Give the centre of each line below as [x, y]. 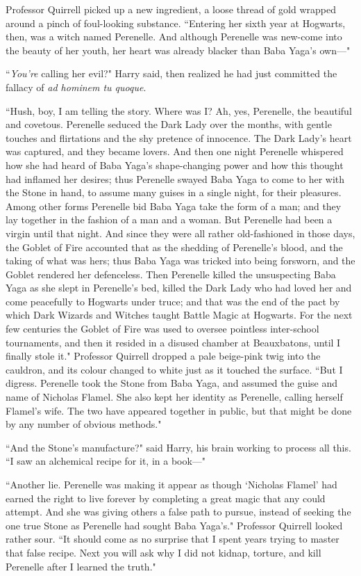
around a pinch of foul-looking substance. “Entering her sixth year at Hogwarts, [176, 23]
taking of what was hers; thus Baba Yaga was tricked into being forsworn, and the [180, 261]
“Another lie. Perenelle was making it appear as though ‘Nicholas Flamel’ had [171, 484]
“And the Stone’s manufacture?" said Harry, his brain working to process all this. [178, 447]
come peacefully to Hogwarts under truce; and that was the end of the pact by [173, 301]
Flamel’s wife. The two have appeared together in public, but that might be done [179, 410]
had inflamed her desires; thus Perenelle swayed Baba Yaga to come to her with [175, 178]
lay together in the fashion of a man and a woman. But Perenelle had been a [169, 219]
